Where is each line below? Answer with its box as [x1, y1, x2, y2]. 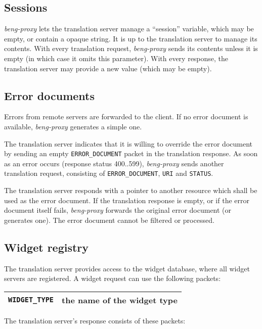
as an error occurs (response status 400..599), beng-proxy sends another [4, 158, 224, 168]
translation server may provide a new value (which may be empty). [4, 63, 212, 73]
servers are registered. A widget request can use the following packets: [4, 273, 221, 284]
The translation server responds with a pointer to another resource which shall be [4, 185, 257, 196]
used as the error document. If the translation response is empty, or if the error [4, 195, 249, 205]
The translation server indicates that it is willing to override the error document [4, 138, 253, 149]
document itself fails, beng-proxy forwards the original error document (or [4, 205, 232, 215]
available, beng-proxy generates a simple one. [4, 121, 142, 131]
